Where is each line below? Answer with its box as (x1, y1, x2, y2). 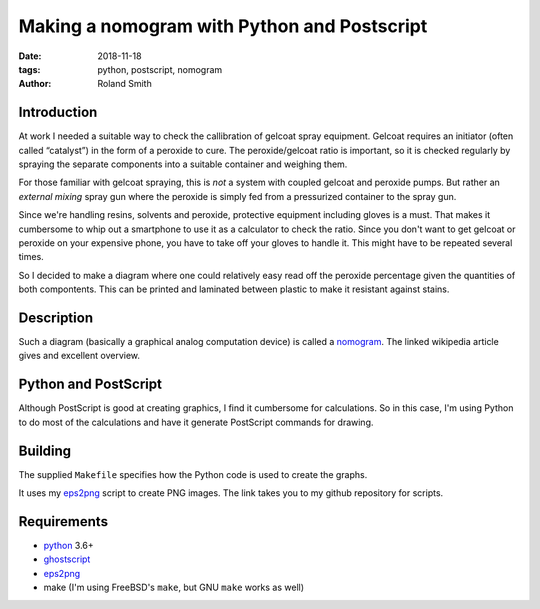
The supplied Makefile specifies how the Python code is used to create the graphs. (18, 468, 368, 480)
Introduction (18, 104, 98, 121)
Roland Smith (97, 78, 152, 90)
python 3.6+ (43, 539, 94, 551)
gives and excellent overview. (18, 350, 140, 362)
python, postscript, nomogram (97, 63, 223, 75)
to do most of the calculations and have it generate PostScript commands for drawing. (18, 416, 374, 428)
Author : (18, 78, 52, 90)
